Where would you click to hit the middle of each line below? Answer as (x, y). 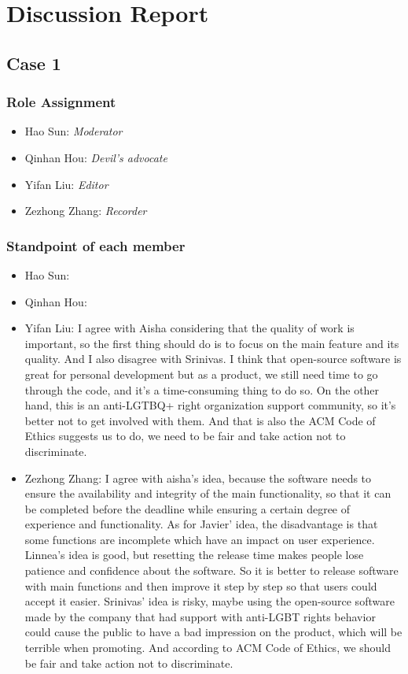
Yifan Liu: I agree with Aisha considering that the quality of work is (189, 328)
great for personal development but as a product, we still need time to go (201, 374)
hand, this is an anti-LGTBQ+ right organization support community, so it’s (210, 405)
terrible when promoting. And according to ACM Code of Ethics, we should (208, 648)
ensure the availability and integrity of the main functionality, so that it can (208, 493)
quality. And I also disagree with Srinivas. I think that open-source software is (213, 359)
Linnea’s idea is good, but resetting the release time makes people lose (194, 555)
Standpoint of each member (96, 245)
